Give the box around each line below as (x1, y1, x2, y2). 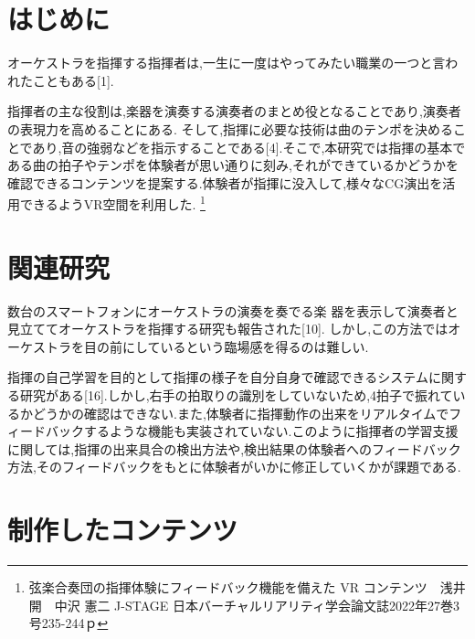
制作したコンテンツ (7, 511, 238, 548)
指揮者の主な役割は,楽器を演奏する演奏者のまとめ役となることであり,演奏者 (7, 101, 461, 121)
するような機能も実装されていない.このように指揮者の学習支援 (83, 421, 459, 441)
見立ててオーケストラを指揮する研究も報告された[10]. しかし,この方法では (7, 319, 449, 338)
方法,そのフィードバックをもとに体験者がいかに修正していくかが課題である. (7, 457, 461, 476)
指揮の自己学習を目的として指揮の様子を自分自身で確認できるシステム (7, 367, 428, 387)
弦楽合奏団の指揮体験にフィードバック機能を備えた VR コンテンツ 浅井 (28, 578, 466, 597)
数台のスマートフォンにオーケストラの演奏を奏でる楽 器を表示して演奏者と (7, 301, 459, 320)
